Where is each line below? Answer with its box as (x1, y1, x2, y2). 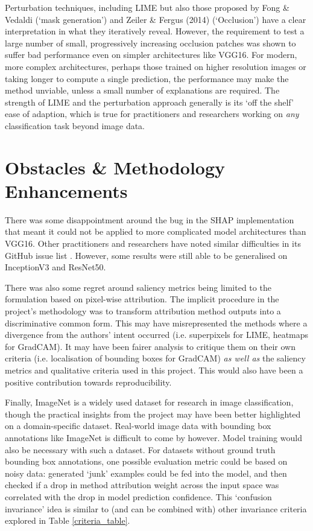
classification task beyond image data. (5, 119, 145, 132)
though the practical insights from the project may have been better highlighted (5, 407, 301, 420)
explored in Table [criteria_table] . (5, 514, 130, 527)
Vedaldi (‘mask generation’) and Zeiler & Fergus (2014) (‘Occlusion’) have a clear (5, 13, 306, 25)
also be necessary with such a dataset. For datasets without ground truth (5, 443, 276, 456)
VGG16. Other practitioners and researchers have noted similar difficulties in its (5, 237, 301, 250)
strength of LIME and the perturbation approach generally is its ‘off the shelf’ (5, 95, 294, 108)
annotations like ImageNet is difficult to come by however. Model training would (5, 431, 302, 444)
